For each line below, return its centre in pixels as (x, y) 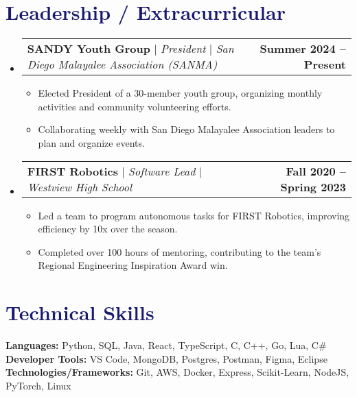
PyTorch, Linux (38, 385)
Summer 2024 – (303, 49)
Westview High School (79, 187)
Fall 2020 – (316, 171)
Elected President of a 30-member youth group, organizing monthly (180, 93)
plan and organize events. (91, 142)
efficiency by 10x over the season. (108, 229)
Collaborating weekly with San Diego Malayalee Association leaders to (186, 129)
